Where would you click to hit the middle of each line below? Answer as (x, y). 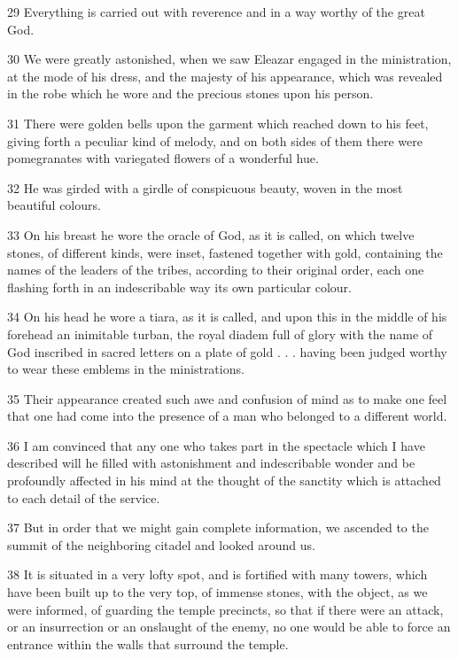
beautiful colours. (54, 205)
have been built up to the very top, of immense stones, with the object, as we (217, 592)
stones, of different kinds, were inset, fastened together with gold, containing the (225, 252)
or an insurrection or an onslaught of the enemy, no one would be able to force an (229, 627)
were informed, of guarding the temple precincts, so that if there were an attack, (225, 609)
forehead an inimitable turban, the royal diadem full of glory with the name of (220, 333)
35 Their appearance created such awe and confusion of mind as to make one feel (227, 398)
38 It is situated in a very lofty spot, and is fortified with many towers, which (217, 574)
